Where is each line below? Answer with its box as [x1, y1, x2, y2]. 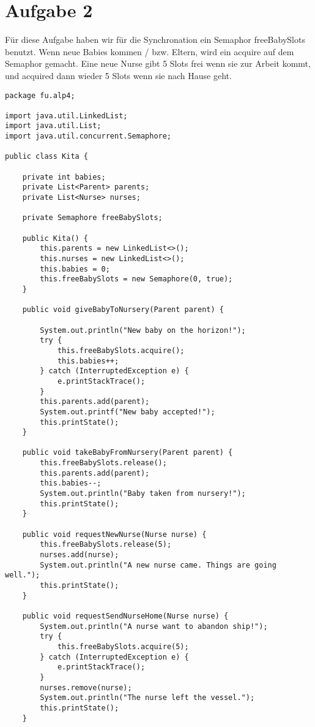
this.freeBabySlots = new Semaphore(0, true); [40, 275, 233, 284]
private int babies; [22, 172, 106, 181]
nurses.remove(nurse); [40, 683, 132, 692]
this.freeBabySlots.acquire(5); [57, 642, 189, 651]
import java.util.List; [5, 121, 102, 131]
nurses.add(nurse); [40, 550, 119, 560]
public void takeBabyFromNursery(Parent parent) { [22, 448, 233, 457]
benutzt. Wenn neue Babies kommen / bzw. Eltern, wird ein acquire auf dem [5, 45, 294, 58]
